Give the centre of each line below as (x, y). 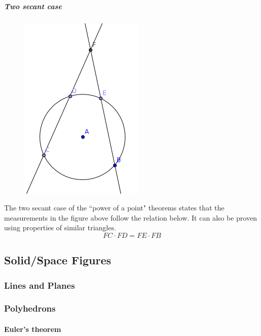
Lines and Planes (40, 285)
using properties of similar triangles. (60, 227)
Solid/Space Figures (58, 260)
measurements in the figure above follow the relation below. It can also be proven (131, 217)
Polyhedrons (30, 308)
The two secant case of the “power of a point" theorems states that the (114, 208)
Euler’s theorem (33, 329)
